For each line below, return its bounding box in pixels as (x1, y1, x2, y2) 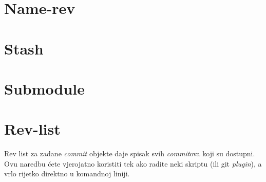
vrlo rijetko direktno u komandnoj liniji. (4, 168, 130, 179)
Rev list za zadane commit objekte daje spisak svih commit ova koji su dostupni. (4, 148, 255, 159)
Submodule (4, 78, 85, 99)
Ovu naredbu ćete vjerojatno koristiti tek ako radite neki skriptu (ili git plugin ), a (4, 158, 262, 169)
